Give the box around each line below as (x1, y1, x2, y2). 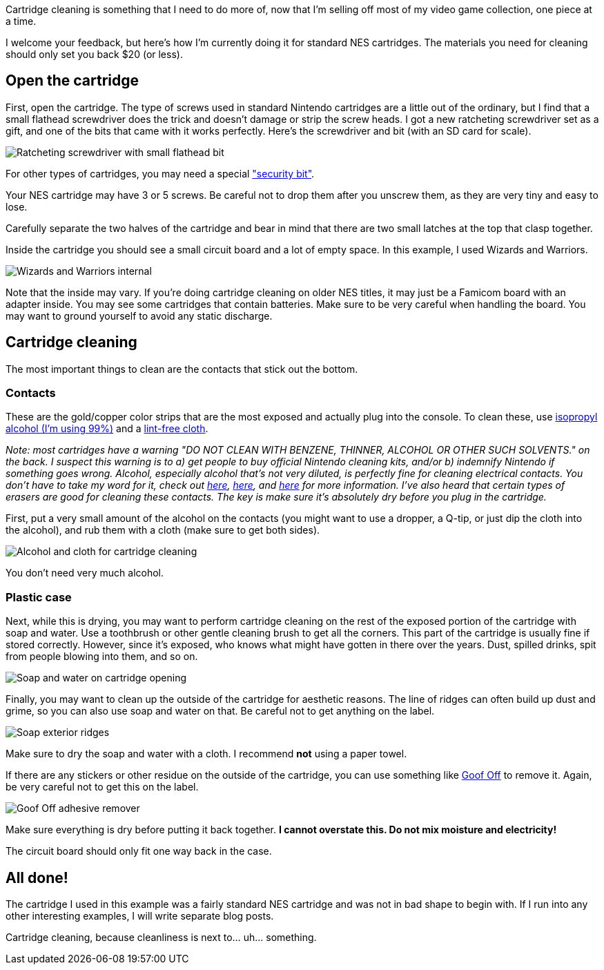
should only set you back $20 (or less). (6, 48, 183, 60)
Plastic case (6, 590, 72, 604)
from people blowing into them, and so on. (6, 650, 198, 663)
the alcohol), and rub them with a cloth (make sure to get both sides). (6, 524, 320, 536)
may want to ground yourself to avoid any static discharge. (6, 309, 273, 322)
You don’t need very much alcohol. (6, 567, 164, 579)
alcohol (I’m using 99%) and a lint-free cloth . (6, 423, 208, 435)
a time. (6, 15, 37, 27)
